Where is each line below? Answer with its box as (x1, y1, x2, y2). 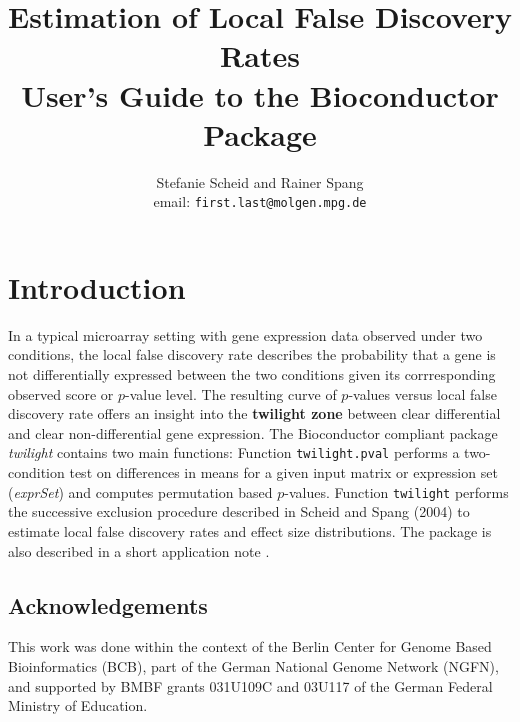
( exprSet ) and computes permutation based (8, 481, 273, 502)
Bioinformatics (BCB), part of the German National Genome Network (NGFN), (8, 655, 499, 676)
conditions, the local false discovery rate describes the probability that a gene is (8, 344, 496, 365)
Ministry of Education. (8, 695, 148, 716)
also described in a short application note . (8, 540, 270, 561)
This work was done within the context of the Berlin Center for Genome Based (8, 636, 492, 657)
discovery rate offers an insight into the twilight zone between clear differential (8, 403, 501, 424)
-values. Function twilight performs (284, 481, 509, 502)
